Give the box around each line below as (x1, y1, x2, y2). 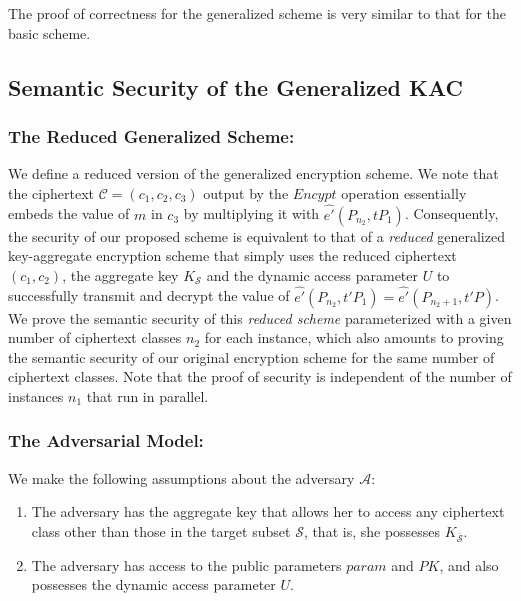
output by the (203, 182, 289, 203)
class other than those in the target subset (31, 520, 291, 541)
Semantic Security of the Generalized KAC (8, 71, 463, 102)
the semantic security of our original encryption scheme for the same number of (8, 346, 495, 367)
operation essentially (341, 182, 467, 203)
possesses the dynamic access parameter (31, 574, 276, 595)
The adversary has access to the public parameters (31, 554, 342, 575)
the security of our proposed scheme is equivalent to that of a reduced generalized (8, 225, 505, 246)
